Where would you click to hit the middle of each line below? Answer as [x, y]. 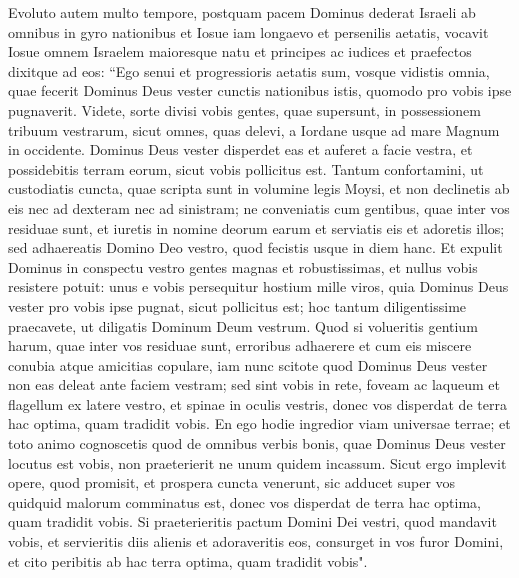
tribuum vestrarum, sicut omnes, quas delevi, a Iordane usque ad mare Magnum [254, 129]
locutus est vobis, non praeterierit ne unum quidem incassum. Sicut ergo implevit [257, 462]
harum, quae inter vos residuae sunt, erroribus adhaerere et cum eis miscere [240, 345]
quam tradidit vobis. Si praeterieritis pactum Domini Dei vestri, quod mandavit [252, 521]
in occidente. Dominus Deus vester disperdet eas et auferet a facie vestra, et [240, 149]
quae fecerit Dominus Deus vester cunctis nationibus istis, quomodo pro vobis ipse [260, 90]
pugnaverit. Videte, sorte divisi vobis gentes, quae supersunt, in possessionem [244, 109]
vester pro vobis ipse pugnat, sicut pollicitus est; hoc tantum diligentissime [237, 305]
